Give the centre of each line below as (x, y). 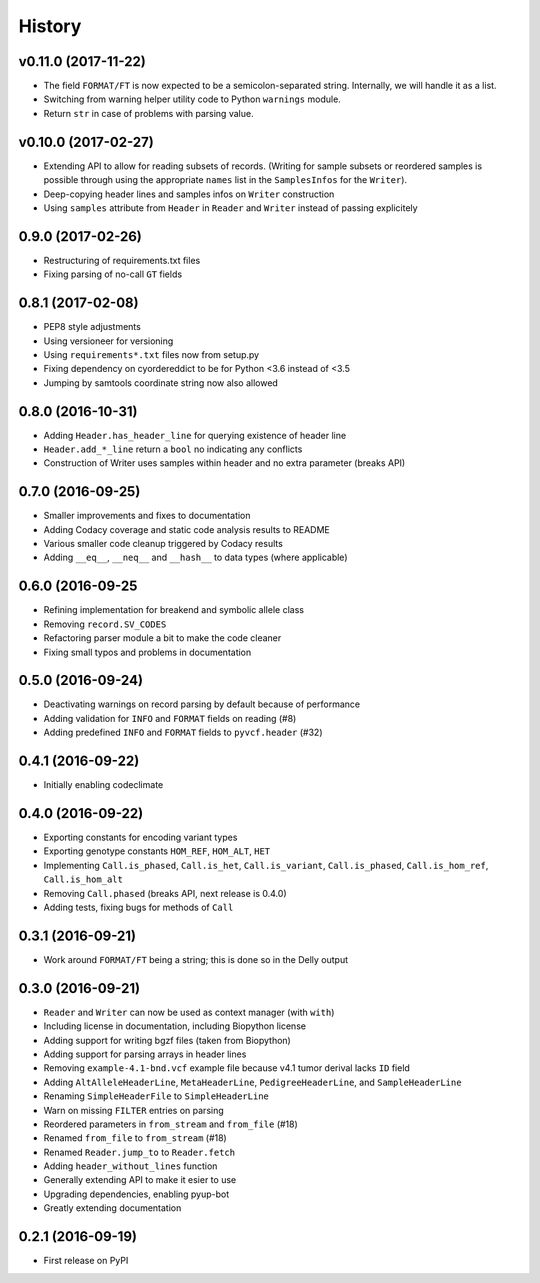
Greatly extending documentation (112, 1208)
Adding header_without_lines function (130, 1166)
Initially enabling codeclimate (103, 785)
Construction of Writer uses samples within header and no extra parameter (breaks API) (224, 463)
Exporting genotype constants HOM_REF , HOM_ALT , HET (156, 851)
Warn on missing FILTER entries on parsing (133, 1110)
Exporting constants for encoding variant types (140, 837)
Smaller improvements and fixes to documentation (147, 516)
